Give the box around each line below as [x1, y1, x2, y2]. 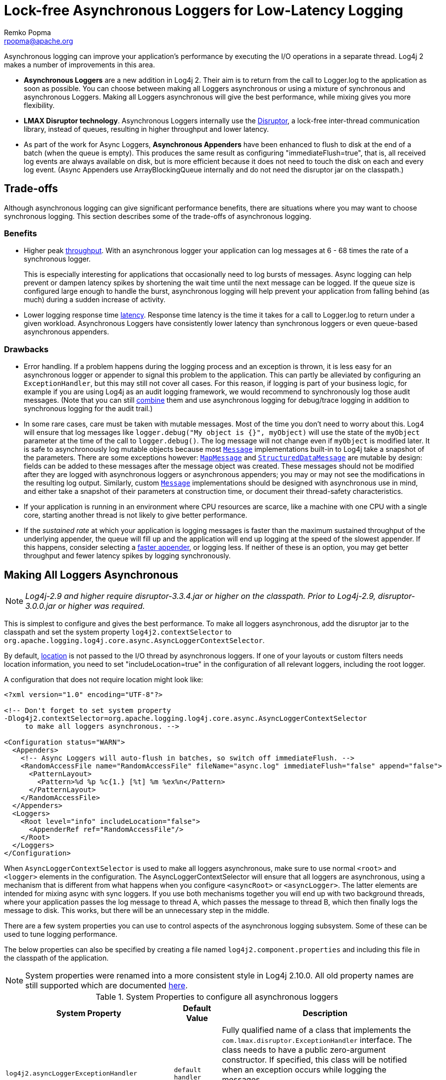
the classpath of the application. [4, 953, 109, 962]
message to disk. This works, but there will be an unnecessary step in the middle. [4, 906, 270, 915]
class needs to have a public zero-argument [222, 1044, 386, 1055]
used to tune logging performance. [4, 929, 117, 938]
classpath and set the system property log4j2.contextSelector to [4, 627, 232, 636]
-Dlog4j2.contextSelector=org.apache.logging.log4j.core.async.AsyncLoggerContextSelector [4, 714, 367, 722]
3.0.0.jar [25, 600, 56, 611]
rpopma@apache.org [4, 36, 73, 45]
